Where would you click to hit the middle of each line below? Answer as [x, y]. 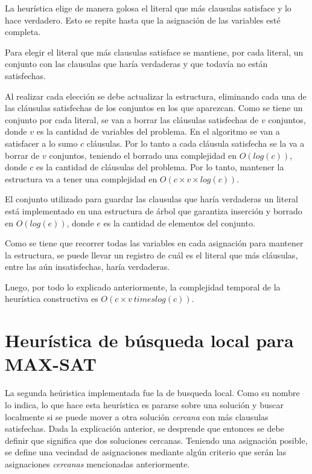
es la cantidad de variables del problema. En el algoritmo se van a [158, 131]
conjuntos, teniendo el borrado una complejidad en [143, 155]
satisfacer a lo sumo [41, 143]
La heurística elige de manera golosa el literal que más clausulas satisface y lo [148, 8]
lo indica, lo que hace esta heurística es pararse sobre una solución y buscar [144, 404]
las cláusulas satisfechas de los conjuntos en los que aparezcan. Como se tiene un [154, 108]
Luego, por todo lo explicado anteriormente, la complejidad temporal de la [143, 287]
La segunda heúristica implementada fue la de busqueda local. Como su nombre [152, 393]
